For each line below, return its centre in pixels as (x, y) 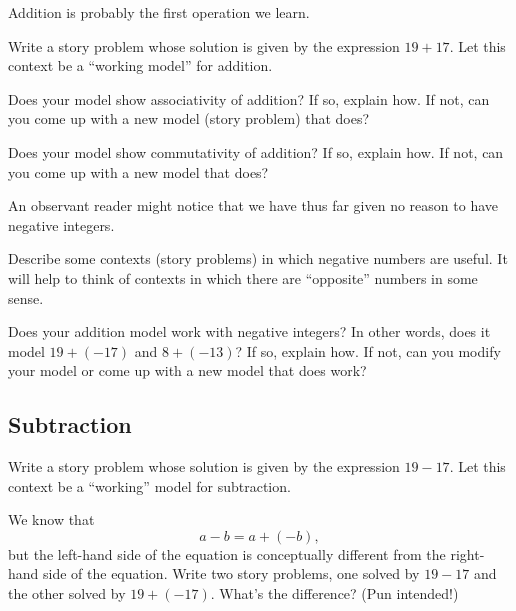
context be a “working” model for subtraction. (149, 485)
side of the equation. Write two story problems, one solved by (231, 573)
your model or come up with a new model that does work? (187, 370)
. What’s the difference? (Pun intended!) (334, 593)
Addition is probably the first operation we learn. (159, 12)
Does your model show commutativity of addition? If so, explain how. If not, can (256, 151)
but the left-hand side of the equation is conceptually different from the (227, 553)
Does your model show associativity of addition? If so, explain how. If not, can (249, 98)
